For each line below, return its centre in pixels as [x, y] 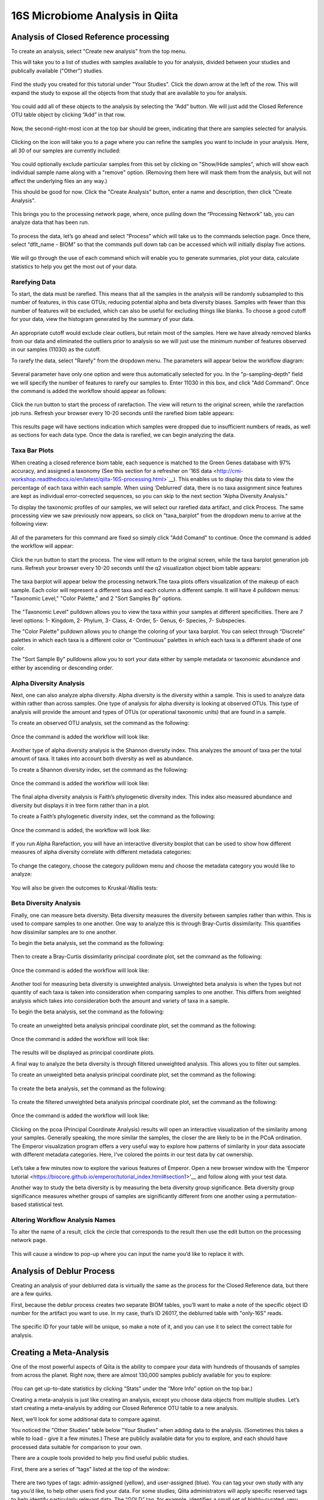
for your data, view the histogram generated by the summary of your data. [103, 319]
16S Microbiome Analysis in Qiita [94, 16]
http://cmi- [230, 471]
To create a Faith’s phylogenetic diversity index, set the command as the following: [113, 817]
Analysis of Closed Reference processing [90, 37]
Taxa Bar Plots [32, 451]
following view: [30, 524]
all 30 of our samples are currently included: [66, 151]
